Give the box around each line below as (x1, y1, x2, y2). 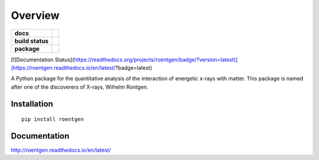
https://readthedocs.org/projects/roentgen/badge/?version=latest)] (74, 56, 238, 63)
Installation (11, 99, 53, 109)
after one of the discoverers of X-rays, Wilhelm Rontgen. (11, 83, 149, 90)
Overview (11, 9, 60, 22)
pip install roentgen (21, 116, 84, 123)
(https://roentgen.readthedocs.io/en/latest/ (11, 64, 116, 71)
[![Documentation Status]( (11, 56, 74, 63)
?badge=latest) (115, 64, 152, 71)
